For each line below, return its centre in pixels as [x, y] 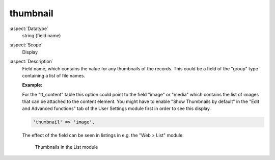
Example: [32, 85]
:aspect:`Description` [31, 62]
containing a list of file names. [54, 75]
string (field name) [42, 35]
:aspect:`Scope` [26, 45]
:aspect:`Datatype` [29, 29]
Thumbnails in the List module [66, 147]
